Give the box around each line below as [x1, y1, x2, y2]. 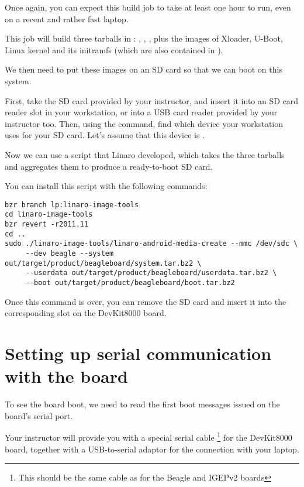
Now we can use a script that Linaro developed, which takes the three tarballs [5, 148, 285, 160]
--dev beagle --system [25, 249, 114, 258]
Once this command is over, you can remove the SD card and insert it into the [5, 295, 286, 307]
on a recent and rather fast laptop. [5, 12, 129, 25]
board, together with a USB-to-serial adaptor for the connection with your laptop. [5, 443, 299, 455]
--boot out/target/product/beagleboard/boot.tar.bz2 [25, 278, 235, 287]
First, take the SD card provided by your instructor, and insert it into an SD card [5, 94, 299, 107]
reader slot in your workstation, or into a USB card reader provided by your [5, 106, 278, 118]
